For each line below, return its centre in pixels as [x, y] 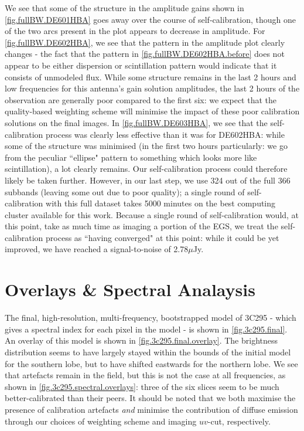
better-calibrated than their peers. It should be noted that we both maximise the [150, 398]
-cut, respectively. [239, 421]
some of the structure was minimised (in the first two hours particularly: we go [146, 146]
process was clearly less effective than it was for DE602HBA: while [165, 134]
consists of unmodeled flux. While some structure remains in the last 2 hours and [151, 77]
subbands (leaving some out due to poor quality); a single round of [125, 191]
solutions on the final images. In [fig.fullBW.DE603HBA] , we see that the [136, 122]
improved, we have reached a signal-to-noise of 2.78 [97, 249]
